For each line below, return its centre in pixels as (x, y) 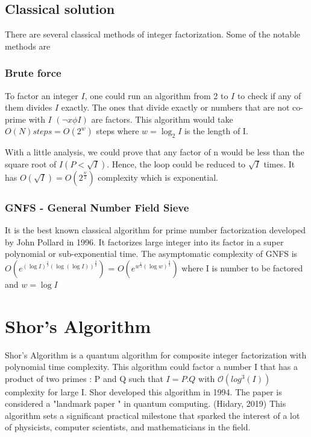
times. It (279, 163)
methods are (28, 46)
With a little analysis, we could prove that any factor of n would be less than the (155, 152)
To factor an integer (42, 95)
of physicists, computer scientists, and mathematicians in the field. (128, 427)
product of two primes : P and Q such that (84, 378)
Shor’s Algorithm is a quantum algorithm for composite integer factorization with (156, 354)
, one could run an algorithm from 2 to (156, 95)
